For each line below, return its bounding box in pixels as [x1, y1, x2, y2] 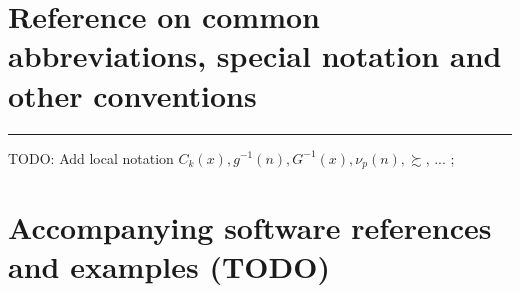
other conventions [8, 74, 257, 115]
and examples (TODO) [8, 246, 330, 287]
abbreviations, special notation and [8, 35, 502, 76]
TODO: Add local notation [8, 147, 174, 168]
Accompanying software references [8, 207, 492, 248]
